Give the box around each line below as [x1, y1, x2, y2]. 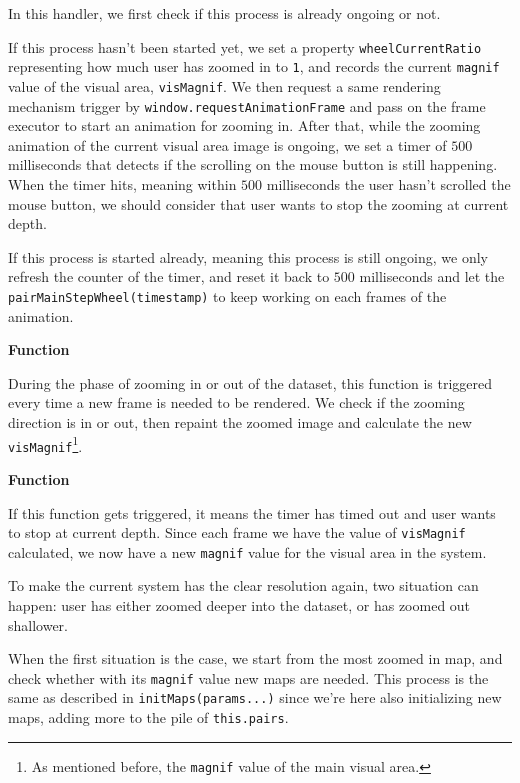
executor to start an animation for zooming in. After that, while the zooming [8, 115, 481, 136]
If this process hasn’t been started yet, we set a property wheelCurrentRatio [8, 36, 482, 57]
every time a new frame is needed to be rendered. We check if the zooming [8, 392, 465, 413]
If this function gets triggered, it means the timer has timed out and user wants [8, 502, 496, 523]
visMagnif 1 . [8, 432, 83, 456]
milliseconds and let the [359, 266, 505, 287]
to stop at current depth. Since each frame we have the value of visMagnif [8, 522, 466, 543]
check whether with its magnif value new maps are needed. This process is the [8, 667, 489, 688]
